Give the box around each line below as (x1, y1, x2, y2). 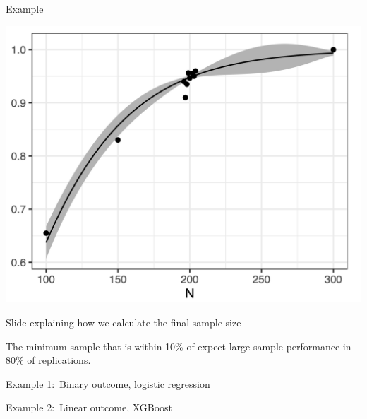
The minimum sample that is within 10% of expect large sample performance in (6, 338, 351, 353)
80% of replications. (6, 353, 91, 367)
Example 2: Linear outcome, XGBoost (6, 400, 173, 415)
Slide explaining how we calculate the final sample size (6, 314, 241, 329)
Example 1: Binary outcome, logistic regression (6, 376, 210, 391)
